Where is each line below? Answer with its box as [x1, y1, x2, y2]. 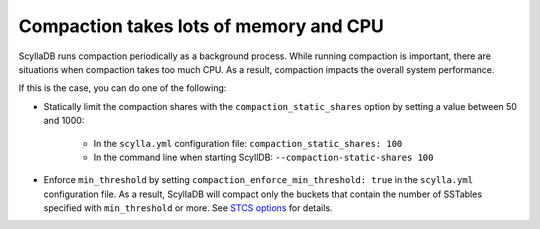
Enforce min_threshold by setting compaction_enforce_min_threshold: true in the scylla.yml [43, 174, 474, 186]
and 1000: [43, 115, 85, 127]
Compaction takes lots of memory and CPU [18, 15, 385, 37]
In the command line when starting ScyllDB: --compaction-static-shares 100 [93, 151, 434, 163]
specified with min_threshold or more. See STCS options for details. [43, 202, 334, 214]
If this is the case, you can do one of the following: [18, 82, 227, 94]
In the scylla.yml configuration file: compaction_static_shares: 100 [93, 137, 403, 149]
